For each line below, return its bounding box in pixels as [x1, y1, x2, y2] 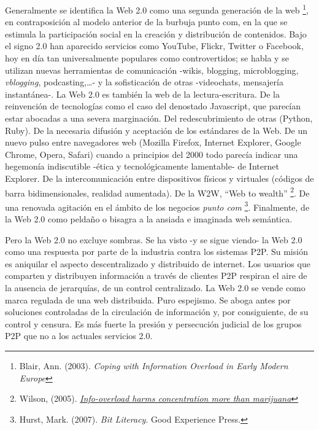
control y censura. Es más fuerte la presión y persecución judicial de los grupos [5, 317, 302, 330]
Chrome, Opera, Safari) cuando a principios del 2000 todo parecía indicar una [5, 147, 298, 160]
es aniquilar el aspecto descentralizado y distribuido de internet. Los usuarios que [5, 257, 310, 270]
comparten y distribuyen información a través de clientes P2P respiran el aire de [5, 269, 307, 282]
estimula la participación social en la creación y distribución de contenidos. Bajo [5, 27, 307, 40]
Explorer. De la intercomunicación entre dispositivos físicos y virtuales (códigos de [5, 171, 314, 184]
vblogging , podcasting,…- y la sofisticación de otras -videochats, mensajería [5, 76, 283, 88]
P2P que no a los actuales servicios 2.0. [5, 329, 153, 342]
